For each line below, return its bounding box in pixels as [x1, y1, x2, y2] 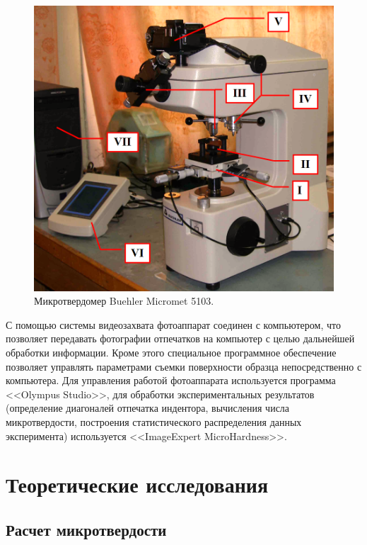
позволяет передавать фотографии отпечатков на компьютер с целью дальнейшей [6, 331, 355, 346]
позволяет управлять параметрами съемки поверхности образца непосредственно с [6, 359, 362, 373]
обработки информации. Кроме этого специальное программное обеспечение [6, 344, 337, 359]
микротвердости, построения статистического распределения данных [6, 414, 302, 429]
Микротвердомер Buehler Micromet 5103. [34, 293, 214, 308]
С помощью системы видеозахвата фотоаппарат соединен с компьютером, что [6, 317, 341, 332]
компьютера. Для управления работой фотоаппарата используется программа [6, 373, 336, 388]
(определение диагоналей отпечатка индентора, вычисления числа [6, 400, 290, 415]
